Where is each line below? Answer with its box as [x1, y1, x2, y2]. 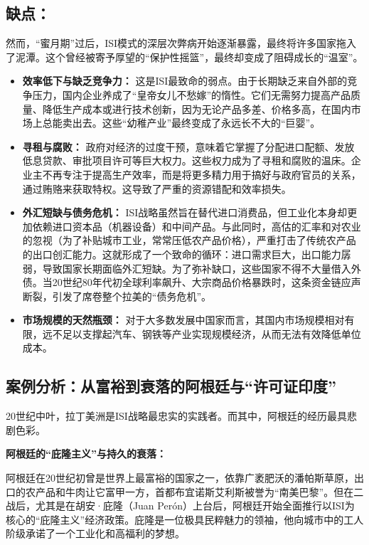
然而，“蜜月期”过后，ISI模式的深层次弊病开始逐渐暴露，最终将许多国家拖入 [6, 36, 357, 51]
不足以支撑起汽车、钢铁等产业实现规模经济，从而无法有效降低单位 [52, 326, 361, 341]
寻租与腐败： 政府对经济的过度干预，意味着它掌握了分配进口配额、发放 [22, 139, 355, 154]
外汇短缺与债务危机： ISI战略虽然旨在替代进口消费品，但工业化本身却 [22, 205, 348, 220]
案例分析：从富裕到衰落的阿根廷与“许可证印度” [6, 375, 336, 397]
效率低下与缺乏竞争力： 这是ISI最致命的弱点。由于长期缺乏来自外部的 [22, 73, 348, 88]
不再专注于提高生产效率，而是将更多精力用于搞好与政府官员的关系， [42, 166, 361, 181]
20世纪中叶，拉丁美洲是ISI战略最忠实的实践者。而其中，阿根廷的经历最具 [6, 408, 347, 423]
